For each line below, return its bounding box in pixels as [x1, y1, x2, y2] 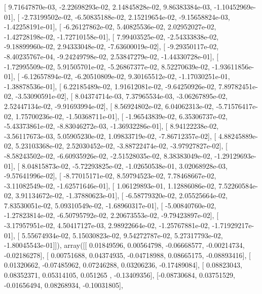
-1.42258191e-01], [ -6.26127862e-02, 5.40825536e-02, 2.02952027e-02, [4, 21, 216, 32]
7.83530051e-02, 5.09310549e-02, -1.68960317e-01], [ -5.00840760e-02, [4, 200, 216, 210]
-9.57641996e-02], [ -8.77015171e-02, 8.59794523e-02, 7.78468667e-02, [4, 170, 216, 181]
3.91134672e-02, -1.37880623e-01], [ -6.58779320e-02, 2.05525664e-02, [15, 190, 228, 201]
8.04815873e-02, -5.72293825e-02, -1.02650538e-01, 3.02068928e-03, [21, 160, 228, 171]
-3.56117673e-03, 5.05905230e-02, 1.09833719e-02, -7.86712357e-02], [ [4, 130, 216, 141]
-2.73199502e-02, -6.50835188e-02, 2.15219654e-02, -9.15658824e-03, [21, 11, 230, 22]
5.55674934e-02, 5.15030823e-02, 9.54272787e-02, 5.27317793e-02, [21, 230, 223, 240]
